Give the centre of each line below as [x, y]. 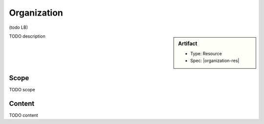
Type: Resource [206, 54]
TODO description [27, 36]
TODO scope [22, 90]
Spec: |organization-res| [215, 61]
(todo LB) [19, 27]
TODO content [24, 115]
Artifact [188, 43]
